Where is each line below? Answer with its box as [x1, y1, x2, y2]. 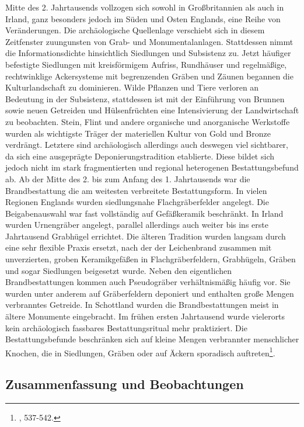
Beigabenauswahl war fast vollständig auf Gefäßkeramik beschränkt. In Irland [5, 207, 284, 219]
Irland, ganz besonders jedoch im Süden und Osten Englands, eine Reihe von [5, 12, 281, 25]
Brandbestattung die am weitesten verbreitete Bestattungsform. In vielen [5, 184, 267, 196]
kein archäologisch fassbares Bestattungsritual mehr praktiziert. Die [5, 321, 247, 334]
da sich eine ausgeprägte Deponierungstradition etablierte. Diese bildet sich [5, 150, 274, 162]
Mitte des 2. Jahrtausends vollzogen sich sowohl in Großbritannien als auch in [5, 1, 284, 13]
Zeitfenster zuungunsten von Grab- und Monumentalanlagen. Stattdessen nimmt [5, 35, 293, 47]
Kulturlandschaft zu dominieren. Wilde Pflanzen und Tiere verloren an [5, 81, 259, 93]
